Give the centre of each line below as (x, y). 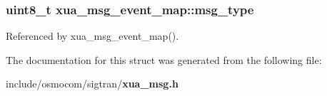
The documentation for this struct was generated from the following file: (164, 59)
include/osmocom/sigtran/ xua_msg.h (92, 84)
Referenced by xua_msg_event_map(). (92, 36)
